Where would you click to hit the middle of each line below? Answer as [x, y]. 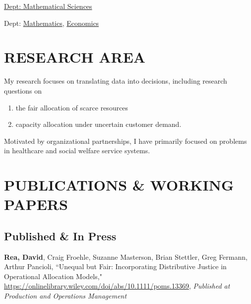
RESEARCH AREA [75, 57]
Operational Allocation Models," [53, 276]
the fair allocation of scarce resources [72, 107]
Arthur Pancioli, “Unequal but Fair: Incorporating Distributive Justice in [115, 266]
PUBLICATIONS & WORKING [119, 185]
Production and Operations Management [65, 296]
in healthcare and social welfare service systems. [77, 151]
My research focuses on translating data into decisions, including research [116, 81]
